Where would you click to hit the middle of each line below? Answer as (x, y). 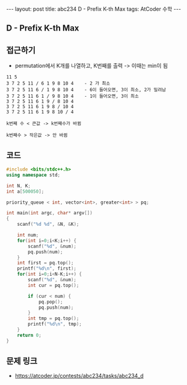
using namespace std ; (33, 175)
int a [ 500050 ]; (25, 191)
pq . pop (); (51, 302)
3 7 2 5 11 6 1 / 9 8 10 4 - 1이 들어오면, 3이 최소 (73, 96)
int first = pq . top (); (45, 263)
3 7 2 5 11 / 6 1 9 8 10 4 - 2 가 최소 (58, 83)
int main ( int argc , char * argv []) (50, 213)
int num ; (28, 235)
